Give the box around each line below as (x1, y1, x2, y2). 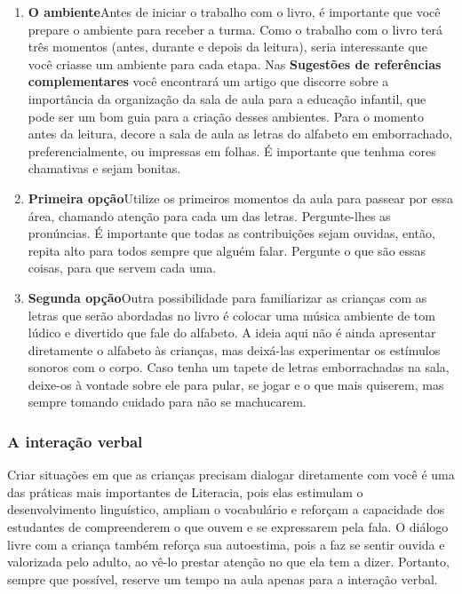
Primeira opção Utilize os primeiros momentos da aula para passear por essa (28, 188, 453, 207)
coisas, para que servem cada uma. (28, 258, 217, 277)
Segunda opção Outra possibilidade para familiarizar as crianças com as (28, 288, 427, 306)
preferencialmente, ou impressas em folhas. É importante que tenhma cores (28, 141, 436, 160)
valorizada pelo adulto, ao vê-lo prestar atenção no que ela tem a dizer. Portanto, (7, 552, 450, 571)
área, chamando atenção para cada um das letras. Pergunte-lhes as (28, 206, 391, 225)
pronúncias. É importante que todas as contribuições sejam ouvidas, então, (28, 224, 435, 242)
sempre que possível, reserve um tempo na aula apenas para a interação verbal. (7, 569, 438, 588)
